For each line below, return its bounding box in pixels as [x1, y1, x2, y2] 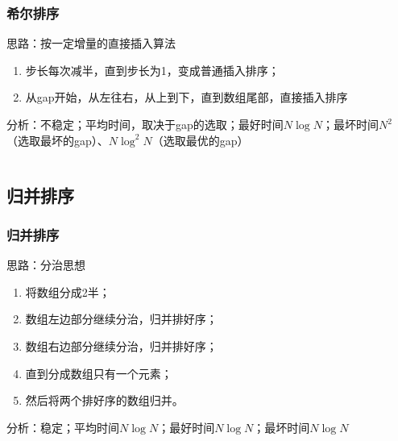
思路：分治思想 [6, 256, 85, 273]
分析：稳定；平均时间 [6, 418, 119, 435]
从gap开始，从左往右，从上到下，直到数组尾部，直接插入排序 [25, 89, 348, 106]
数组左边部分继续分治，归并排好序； [25, 310, 218, 327]
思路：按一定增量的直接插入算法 [6, 35, 176, 52]
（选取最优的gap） [151, 131, 249, 148]
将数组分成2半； [25, 283, 110, 300]
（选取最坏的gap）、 [6, 131, 109, 148]
